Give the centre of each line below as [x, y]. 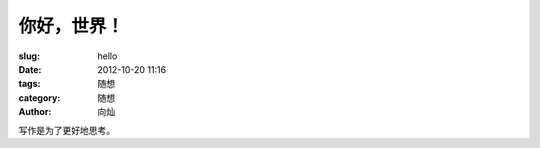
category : [39, 97]
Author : [35, 112]
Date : [30, 69]
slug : [29, 56]
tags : [29, 84]
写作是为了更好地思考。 [66, 130]
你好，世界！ [71, 26]
